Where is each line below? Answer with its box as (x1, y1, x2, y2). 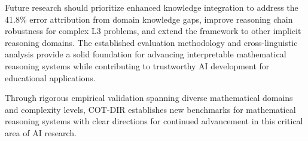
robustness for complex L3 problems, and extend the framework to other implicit (5, 24, 301, 37)
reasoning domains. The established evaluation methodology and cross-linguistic (5, 36, 298, 48)
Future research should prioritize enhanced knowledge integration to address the (5, 1, 298, 13)
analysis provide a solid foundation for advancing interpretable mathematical (5, 48, 286, 60)
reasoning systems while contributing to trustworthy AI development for (5, 59, 270, 72)
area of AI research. (5, 126, 77, 139)
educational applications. (5, 71, 96, 84)
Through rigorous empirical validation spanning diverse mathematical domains (5, 91, 293, 104)
